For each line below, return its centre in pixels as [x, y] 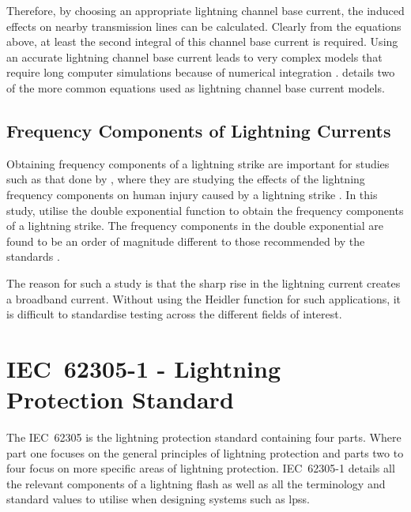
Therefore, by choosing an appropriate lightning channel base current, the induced [205, 10]
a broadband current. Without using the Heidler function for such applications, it [204, 298]
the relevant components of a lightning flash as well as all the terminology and [196, 483]
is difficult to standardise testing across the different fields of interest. [174, 314]
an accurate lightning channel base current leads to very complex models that [194, 56]
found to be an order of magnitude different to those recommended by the [186, 241]
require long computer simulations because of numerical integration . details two [201, 72]
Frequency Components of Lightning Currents [199, 130]
